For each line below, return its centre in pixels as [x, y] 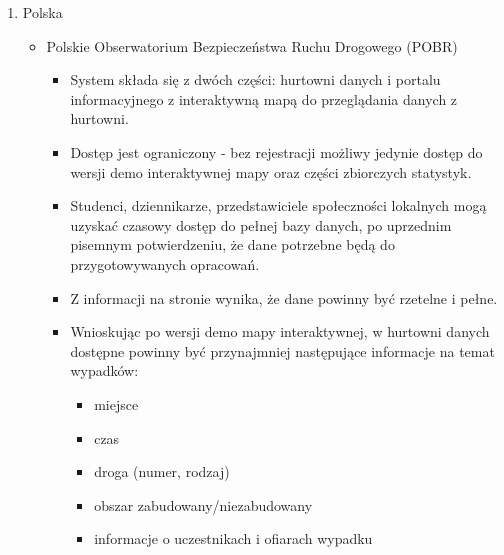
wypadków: [104, 370]
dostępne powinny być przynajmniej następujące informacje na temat [282, 350]
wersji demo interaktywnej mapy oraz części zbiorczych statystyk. [271, 171]
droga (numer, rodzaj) [162, 471]
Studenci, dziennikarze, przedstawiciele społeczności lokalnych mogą [278, 205]
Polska [42, 12]
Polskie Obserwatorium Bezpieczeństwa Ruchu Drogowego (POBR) [252, 45]
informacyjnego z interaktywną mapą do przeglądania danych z [264, 98]
